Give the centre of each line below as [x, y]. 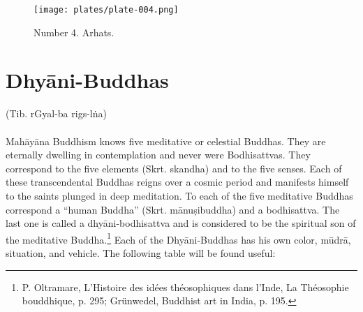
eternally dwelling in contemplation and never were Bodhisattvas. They [158, 155]
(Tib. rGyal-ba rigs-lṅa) [56, 113]
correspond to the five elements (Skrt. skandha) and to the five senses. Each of [174, 168]
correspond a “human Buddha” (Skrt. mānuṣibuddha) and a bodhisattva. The [173, 209]
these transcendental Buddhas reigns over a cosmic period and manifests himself [177, 182]
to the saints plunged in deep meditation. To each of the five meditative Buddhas [179, 195]
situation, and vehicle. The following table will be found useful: [141, 252]
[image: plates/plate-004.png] [106, 10]
